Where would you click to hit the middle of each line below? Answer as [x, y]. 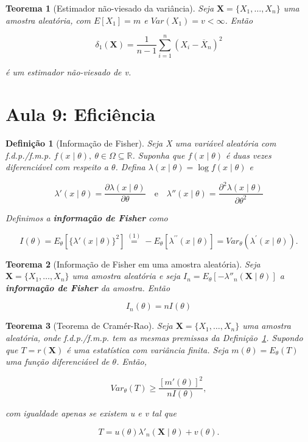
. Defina [130, 167]
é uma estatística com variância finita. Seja [148, 349]
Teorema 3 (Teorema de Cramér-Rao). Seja [89, 326]
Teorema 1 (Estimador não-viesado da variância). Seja [110, 8]
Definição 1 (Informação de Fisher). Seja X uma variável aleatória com [141, 143]
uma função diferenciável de [58, 361]
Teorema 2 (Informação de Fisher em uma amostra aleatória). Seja [133, 264]
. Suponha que [159, 155]
